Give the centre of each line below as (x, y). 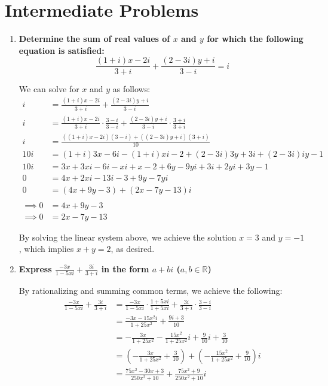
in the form (125, 268)
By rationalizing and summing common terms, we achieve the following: (151, 291)
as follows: (131, 89)
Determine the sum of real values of (94, 39)
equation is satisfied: (62, 50)
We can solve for (49, 89)
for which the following (255, 39)
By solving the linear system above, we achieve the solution (128, 237)
